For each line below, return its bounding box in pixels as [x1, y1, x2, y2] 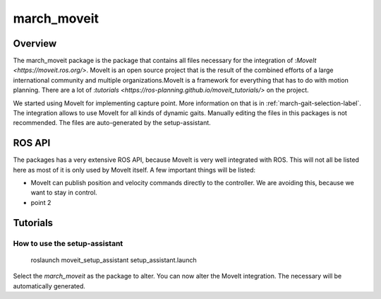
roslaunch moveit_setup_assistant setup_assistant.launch [30, 255, 197, 264]
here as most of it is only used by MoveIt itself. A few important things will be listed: [13, 165, 256, 174]
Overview [13, 37, 57, 49]
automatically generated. [13, 281, 86, 290]
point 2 [30, 198, 52, 206]
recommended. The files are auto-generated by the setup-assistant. [13, 119, 211, 127]
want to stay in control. [30, 188, 98, 197]
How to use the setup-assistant [13, 238, 123, 248]
